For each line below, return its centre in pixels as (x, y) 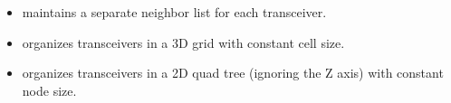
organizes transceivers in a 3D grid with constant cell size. (183, 42)
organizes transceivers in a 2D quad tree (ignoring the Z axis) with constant (233, 73)
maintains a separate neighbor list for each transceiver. (174, 12)
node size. (49, 90)
